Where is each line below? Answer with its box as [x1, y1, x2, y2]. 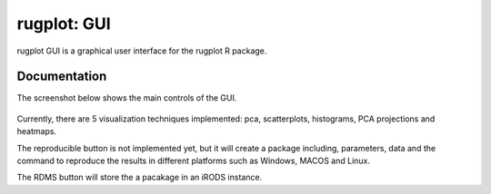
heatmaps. [16, 126, 57, 137]
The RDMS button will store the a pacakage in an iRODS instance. [16, 172, 263, 183]
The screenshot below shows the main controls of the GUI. [16, 92, 237, 103]
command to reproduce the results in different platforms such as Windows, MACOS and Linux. [16, 155, 371, 167]
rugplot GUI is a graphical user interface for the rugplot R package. [16, 45, 267, 56]
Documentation [16, 69, 107, 84]
